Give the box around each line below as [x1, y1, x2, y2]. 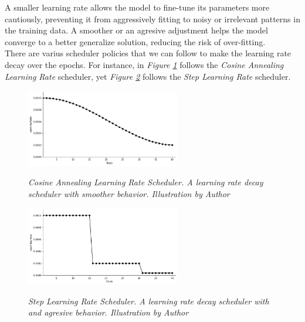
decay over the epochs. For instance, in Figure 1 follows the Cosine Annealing [5, 58, 284, 70]
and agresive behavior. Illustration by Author [28, 306, 189, 318]
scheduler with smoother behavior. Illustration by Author [28, 187, 230, 199]
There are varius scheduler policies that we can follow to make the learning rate [5, 47, 292, 59]
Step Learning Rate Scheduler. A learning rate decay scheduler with [28, 294, 269, 307]
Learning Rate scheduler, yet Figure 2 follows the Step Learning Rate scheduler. [5, 70, 291, 82]
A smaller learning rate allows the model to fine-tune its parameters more [5, 1, 270, 13]
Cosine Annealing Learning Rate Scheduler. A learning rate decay [28, 176, 263, 188]
